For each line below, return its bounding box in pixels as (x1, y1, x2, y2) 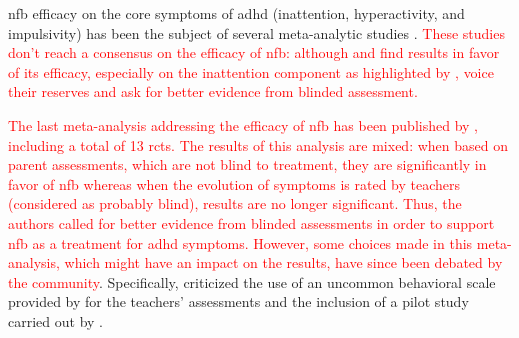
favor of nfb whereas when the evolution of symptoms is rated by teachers (8, 173, 461, 194)
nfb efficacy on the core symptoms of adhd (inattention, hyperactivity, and (8, 3, 465, 23)
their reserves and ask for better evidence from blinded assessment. (8, 81, 418, 102)
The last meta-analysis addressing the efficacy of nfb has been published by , (8, 114, 478, 135)
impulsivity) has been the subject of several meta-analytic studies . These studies (8, 22, 505, 43)
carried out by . (8, 310, 103, 331)
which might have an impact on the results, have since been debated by (64, 252, 503, 273)
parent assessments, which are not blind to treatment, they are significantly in (8, 154, 487, 175)
